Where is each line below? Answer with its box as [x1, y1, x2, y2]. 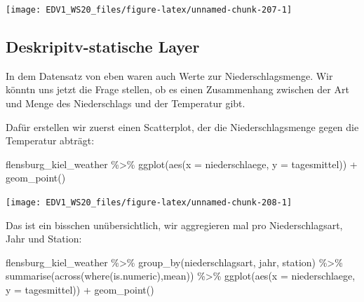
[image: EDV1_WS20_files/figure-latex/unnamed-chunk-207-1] [6, 5, 292, 15]
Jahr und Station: [6, 231, 82, 246]
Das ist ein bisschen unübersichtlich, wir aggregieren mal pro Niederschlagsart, [6, 217, 343, 232]
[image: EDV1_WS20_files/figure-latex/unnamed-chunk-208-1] [6, 198, 292, 208]
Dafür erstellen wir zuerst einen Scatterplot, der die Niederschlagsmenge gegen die [6, 119, 359, 134]
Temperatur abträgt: [6, 133, 95, 148]
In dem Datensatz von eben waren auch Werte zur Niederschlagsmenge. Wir [6, 68, 333, 83]
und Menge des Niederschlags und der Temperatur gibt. [6, 96, 245, 111]
